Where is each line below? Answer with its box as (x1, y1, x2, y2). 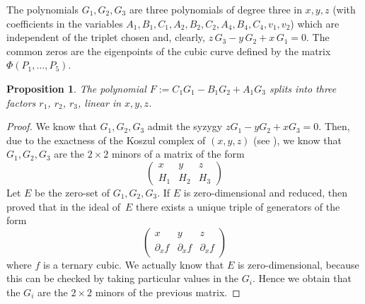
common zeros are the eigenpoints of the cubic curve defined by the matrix (6, 43, 331, 58)
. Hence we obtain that (252, 271, 352, 286)
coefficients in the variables (6, 16, 123, 30)
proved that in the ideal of (6, 199, 121, 214)
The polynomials (6, 2, 79, 16)
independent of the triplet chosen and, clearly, (6, 30, 205, 45)
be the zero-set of (35, 185, 110, 199)
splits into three (269, 81, 337, 95)
